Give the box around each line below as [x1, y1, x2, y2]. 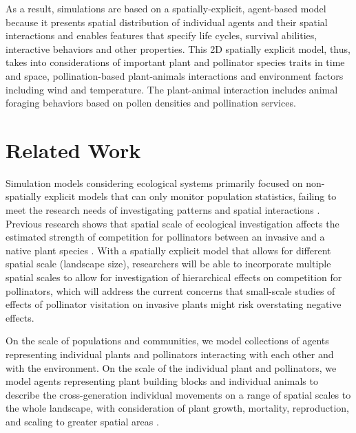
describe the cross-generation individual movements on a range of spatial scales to [6, 387, 351, 401]
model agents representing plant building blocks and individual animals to [6, 374, 318, 388]
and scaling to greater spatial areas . [6, 414, 159, 428]
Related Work [6, 135, 141, 164]
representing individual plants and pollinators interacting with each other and [6, 347, 334, 361]
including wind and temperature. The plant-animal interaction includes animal [6, 82, 338, 96]
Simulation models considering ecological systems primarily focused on [6, 175, 303, 190]
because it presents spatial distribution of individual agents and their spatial [6, 14, 328, 29]
